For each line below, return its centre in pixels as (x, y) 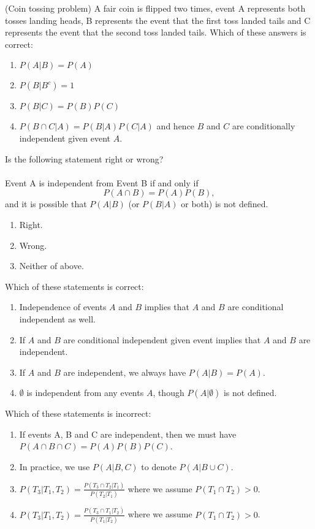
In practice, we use (55, 467)
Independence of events (63, 307)
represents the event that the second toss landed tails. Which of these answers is (156, 32)
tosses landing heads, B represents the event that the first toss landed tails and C (158, 20)
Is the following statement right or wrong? (84, 158)
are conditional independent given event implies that (162, 339)
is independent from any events (85, 393)
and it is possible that (46, 204)
